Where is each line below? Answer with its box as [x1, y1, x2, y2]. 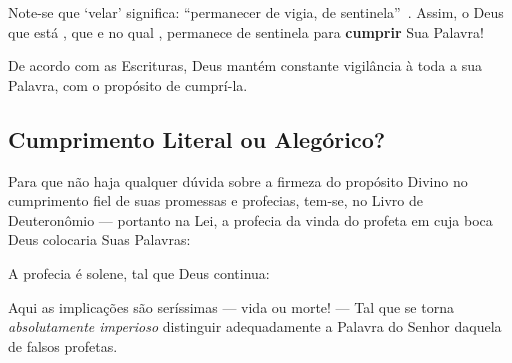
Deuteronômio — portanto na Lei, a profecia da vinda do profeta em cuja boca [8, 209, 493, 230]
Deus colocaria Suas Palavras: [8, 229, 191, 250]
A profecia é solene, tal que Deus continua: [8, 262, 270, 283]
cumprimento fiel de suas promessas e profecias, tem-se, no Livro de [8, 190, 423, 211]
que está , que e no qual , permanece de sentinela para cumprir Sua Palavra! [8, 21, 484, 42]
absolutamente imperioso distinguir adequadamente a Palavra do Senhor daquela [8, 316, 502, 337]
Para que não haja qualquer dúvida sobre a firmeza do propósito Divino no [8, 170, 468, 191]
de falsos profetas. [8, 335, 118, 356]
